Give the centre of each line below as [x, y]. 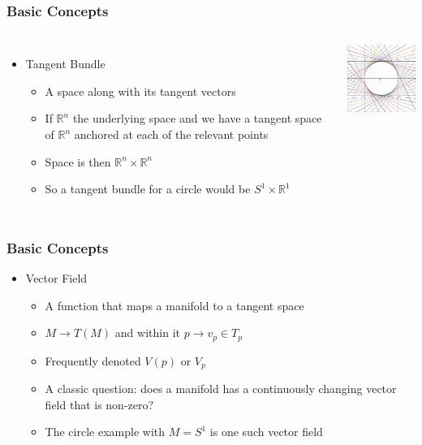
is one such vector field [266, 432]
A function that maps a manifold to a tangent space [174, 305]
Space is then [78, 161]
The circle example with [105, 432]
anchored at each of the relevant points [171, 134]
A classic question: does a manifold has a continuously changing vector [221, 389]
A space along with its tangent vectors [140, 91]
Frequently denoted [93, 360]
